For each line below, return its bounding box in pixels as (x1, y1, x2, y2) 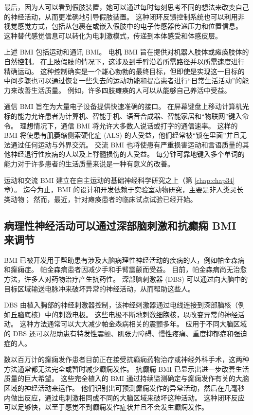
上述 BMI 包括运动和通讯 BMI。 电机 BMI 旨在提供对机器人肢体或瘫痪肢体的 (4, 47, 249, 57)
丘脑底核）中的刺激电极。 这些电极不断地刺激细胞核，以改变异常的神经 (10, 309, 238, 319)
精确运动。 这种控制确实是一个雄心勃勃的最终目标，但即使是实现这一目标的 (4, 66, 245, 76)
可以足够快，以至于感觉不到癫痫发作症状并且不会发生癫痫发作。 (4, 402, 208, 412)
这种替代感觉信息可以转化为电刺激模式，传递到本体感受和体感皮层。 (4, 30, 222, 40)
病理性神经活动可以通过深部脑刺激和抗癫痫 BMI (4, 217, 236, 233)
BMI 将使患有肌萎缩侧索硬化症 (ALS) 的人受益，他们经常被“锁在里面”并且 (4, 130, 240, 140)
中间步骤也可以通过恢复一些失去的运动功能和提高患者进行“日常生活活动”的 (4, 75, 242, 86)
